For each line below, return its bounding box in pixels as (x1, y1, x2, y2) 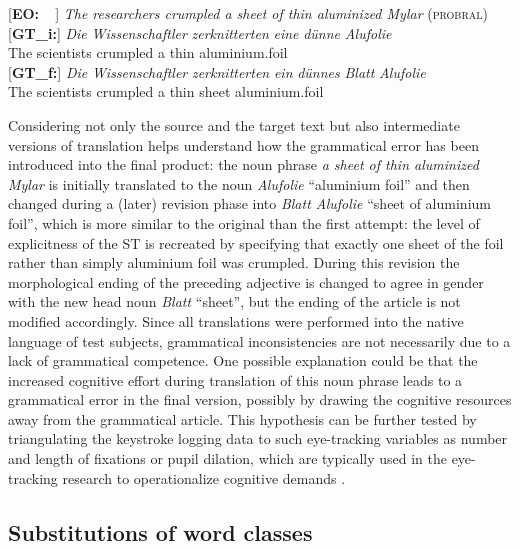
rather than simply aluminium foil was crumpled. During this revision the (8, 252, 460, 273)
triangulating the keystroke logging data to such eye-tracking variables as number (8, 428, 508, 449)
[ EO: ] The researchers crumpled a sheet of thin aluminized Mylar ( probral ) (8, 3, 488, 23)
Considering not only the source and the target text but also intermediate (8, 114, 460, 135)
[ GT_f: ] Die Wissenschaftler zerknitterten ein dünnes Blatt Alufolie (8, 61, 426, 82)
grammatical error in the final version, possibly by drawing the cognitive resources (8, 389, 512, 410)
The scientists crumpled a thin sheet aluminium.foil (8, 81, 324, 102)
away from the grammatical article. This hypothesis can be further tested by (8, 408, 477, 429)
